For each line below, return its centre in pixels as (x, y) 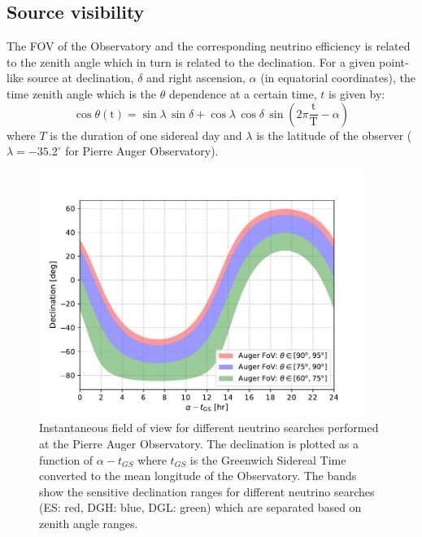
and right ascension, (196, 78)
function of (66, 459)
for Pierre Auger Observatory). (142, 151)
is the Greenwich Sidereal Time (268, 459)
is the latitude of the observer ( (334, 135)
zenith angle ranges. (89, 524)
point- (394, 61)
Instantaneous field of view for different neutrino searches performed (209, 428)
